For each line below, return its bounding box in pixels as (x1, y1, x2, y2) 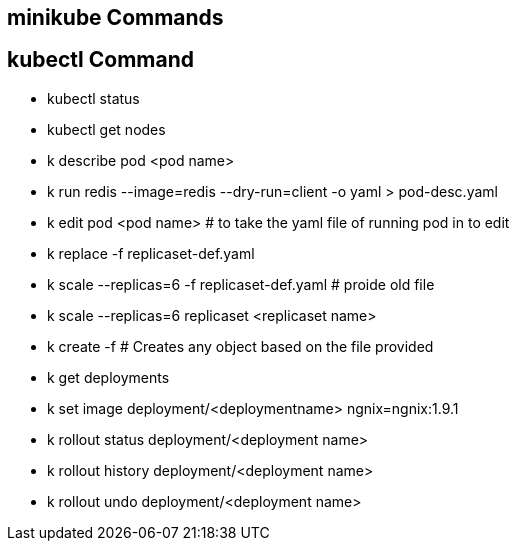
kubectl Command (7, 47, 195, 73)
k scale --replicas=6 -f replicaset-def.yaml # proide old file (47, 275, 435, 293)
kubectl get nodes (47, 120, 166, 138)
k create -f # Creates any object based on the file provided (47, 337, 434, 355)
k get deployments (47, 368, 170, 386)
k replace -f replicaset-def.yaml (47, 244, 255, 262)
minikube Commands (7, 5, 224, 30)
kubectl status (47, 89, 140, 107)
